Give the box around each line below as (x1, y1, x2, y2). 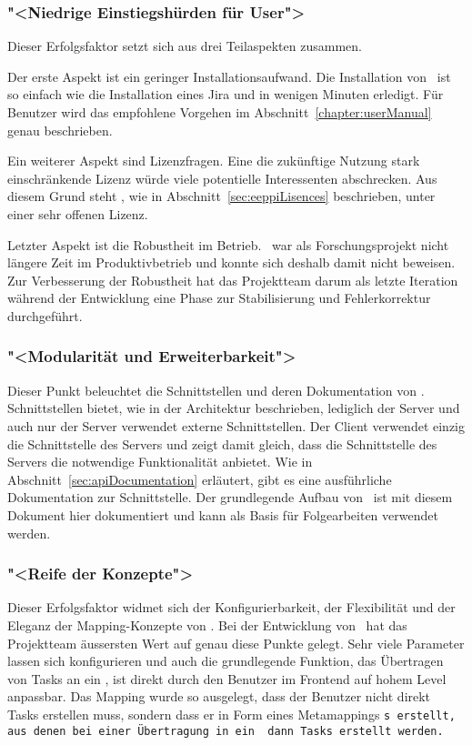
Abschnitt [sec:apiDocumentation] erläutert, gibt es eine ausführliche (7, 469, 392, 488)
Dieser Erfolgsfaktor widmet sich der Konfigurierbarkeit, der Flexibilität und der (7, 598, 456, 617)
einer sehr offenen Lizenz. (7, 204, 148, 223)
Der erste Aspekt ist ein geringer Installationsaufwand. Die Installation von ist (7, 66, 451, 86)
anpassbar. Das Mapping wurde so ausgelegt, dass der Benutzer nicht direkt (7, 687, 431, 706)
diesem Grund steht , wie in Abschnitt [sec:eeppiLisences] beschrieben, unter (7, 186, 436, 206)
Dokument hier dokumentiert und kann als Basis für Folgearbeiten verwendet (7, 505, 438, 524)
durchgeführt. (7, 306, 83, 325)
